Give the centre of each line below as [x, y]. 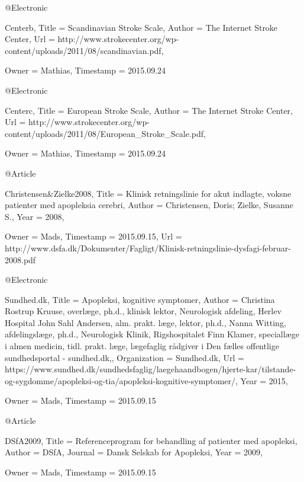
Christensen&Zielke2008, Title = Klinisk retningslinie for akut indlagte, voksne [148, 193]
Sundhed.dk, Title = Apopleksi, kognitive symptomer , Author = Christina [140, 299]
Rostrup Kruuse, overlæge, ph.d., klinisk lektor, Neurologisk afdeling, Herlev [143, 311]
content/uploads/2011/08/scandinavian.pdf [83, 50]
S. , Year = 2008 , [35, 216]
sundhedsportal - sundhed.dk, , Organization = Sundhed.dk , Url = [124, 357]
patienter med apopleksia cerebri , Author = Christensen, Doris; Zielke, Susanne [149, 205]
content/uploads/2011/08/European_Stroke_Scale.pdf [104, 133]
